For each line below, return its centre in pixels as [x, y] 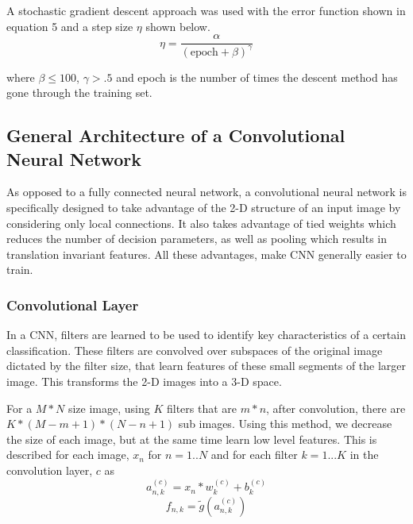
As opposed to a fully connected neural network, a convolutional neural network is [207, 192]
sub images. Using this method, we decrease [285, 424]
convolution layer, [50, 470]
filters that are [202, 408]
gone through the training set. [79, 92]
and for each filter [254, 455]
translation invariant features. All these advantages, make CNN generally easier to [206, 254]
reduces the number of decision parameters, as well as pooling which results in [197, 239]
